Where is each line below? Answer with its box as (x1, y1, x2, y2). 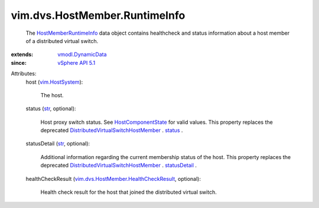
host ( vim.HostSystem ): (25, 78, 83, 85)
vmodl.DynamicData (57, 51, 107, 58)
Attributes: (11, 70, 37, 77)
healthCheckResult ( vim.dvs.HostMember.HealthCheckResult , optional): (25, 175, 201, 182)
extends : (11, 51, 34, 58)
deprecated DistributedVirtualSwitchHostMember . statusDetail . (40, 162, 197, 169)
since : (11, 59, 27, 66)
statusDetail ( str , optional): (25, 140, 90, 147)
